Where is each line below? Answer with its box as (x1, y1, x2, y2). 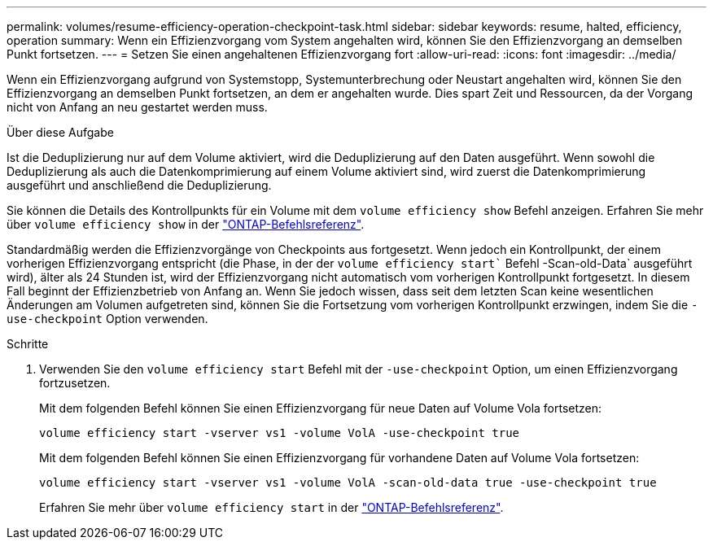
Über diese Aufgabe (7, 125, 114, 139)
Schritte (7, 337, 49, 351)
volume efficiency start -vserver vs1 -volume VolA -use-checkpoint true (39, 426, 520, 439)
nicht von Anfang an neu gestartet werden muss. (7, 100, 268, 114)
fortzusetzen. (39, 376, 111, 390)
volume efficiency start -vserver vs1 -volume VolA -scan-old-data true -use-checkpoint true (39, 476, 657, 489)
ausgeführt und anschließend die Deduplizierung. (7, 178, 272, 192)
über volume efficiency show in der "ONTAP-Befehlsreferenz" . (7, 217, 365, 231)
